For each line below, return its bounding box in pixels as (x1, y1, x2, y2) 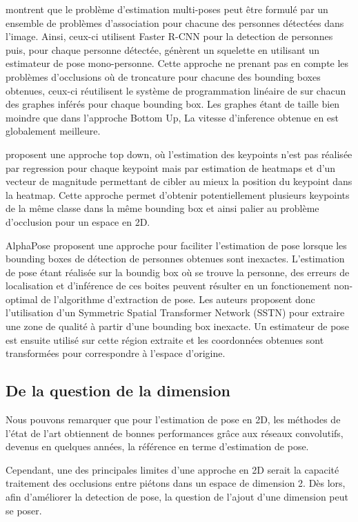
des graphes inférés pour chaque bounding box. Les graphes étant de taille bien (6, 97, 340, 111)
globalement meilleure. (6, 124, 101, 138)
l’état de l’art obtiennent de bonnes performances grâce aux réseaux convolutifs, (6, 425, 344, 440)
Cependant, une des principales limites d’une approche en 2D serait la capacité (6, 462, 339, 476)
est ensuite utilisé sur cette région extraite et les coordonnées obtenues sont (6, 332, 324, 347)
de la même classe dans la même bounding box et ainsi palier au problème (6, 201, 319, 215)
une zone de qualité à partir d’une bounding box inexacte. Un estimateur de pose (6, 319, 350, 333)
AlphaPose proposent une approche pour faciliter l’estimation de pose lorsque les (6, 238, 347, 252)
